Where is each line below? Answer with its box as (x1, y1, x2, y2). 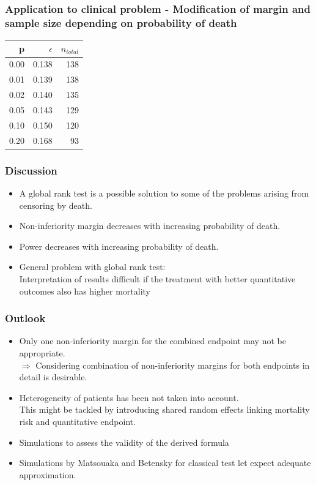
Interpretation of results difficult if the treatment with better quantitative (19, 272, 296, 285)
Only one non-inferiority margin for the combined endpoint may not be (19, 334, 286, 347)
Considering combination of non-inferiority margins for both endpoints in (35, 358, 310, 371)
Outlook (5, 310, 46, 326)
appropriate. (19, 346, 65, 359)
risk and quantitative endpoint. (19, 415, 136, 427)
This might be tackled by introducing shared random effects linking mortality (19, 403, 310, 416)
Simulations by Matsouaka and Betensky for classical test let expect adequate (19, 456, 311, 469)
